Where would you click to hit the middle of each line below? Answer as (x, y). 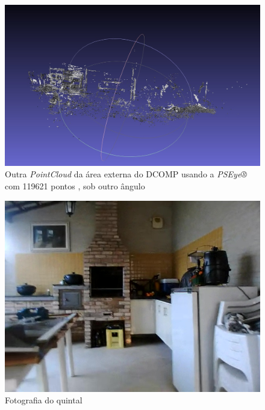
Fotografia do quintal (44, 400)
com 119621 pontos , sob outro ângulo (75, 186)
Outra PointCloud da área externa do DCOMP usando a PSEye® (126, 174)
